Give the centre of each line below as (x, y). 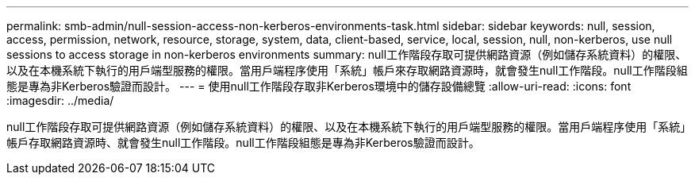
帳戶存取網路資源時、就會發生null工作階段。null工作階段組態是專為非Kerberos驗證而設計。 (243, 142)
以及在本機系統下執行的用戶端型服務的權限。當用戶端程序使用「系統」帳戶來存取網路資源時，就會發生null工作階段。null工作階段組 (347, 70)
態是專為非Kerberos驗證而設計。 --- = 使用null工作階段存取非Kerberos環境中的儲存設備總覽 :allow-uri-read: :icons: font (319, 86)
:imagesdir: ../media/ (60, 100)
